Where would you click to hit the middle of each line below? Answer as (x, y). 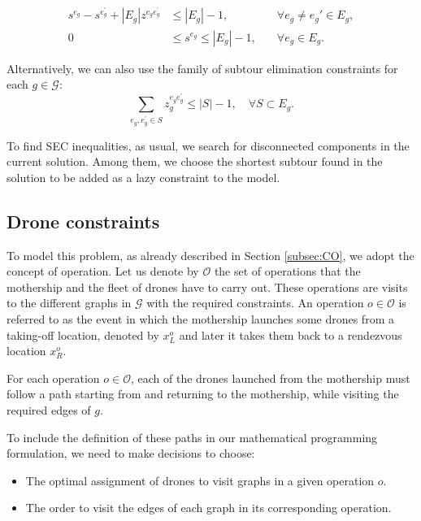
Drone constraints (83, 221)
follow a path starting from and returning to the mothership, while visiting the (203, 394)
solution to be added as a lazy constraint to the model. (143, 177)
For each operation (53, 378)
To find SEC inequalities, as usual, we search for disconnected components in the (208, 145)
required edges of (49, 410)
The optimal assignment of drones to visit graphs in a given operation (200, 480)
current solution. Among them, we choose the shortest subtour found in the (195, 161)
